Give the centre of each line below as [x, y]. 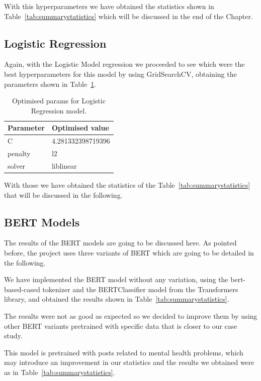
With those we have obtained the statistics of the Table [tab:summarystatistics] [127, 184]
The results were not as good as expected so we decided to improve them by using [131, 315]
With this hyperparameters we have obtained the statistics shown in [109, 6]
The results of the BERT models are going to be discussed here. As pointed [120, 243]
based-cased [22, 289]
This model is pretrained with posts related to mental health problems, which [124, 352]
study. [13, 336]
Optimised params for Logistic [59, 101]
